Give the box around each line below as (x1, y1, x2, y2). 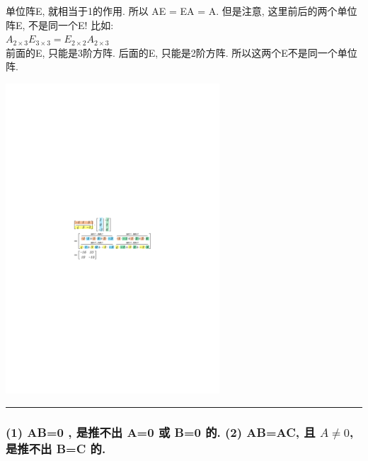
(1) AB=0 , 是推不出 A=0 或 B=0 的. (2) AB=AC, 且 (6, 423, 316, 440)
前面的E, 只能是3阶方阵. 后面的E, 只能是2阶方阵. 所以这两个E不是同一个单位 (6, 45, 357, 60)
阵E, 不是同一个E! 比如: (6, 17, 114, 32)
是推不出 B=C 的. (6, 439, 106, 457)
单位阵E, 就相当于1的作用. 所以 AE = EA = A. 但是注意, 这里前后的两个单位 (6, 4, 357, 18)
